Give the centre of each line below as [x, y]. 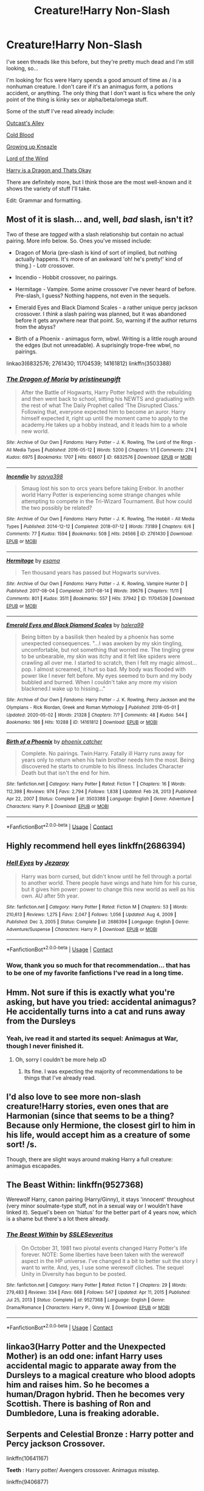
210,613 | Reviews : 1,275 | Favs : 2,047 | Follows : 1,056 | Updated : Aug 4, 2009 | [91, 915]
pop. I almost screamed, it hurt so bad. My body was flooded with [104, 669]
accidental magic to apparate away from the [91, 1366]
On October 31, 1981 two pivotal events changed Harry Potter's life [104, 1248]
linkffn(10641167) [28, 1458]
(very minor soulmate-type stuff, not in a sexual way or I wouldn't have [95, 1206]
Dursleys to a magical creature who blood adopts [101, 1376]
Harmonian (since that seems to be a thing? [90, 1116]
